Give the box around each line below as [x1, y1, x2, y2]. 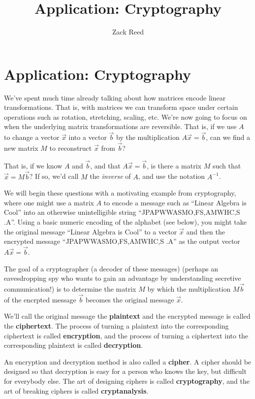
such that [212, 160, 241, 170]
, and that [90, 160, 121, 170]
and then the [186, 226, 225, 236]
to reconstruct [49, 143, 92, 153]
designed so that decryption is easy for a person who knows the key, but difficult [4, 366, 247, 376]
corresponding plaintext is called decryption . [4, 340, 143, 350]
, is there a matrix [146, 160, 201, 170]
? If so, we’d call [29, 171, 79, 181]
